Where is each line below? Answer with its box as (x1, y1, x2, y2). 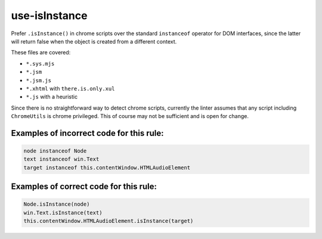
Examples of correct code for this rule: (11, 182, 157, 192)
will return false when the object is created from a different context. (11, 38, 177, 45)
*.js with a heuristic (26, 93, 78, 101)
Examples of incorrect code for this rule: (11, 128, 164, 138)
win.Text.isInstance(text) (23, 209, 103, 216)
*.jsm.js (26, 77, 52, 83)
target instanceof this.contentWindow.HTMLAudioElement (23, 164, 191, 171)
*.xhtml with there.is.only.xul (26, 85, 115, 92)
